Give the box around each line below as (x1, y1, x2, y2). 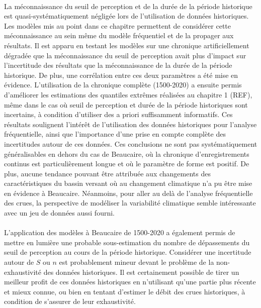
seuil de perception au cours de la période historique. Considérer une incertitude (4, 247, 251, 257)
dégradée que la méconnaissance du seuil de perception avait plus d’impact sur (4, 50, 246, 60)
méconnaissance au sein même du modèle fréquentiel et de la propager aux (4, 30, 234, 41)
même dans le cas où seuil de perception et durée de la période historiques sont (4, 99, 248, 110)
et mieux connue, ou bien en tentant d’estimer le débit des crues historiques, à (4, 286, 245, 296)
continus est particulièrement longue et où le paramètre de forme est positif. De (4, 158, 249, 169)
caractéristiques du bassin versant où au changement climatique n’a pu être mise (4, 178, 252, 188)
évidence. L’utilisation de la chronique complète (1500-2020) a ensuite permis (4, 79, 242, 90)
